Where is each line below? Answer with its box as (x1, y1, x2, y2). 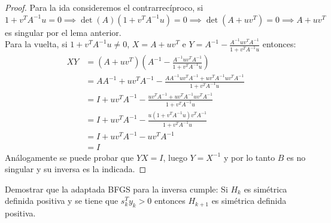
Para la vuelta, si (5, 38, 68, 50)
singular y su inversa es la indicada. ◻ (5, 163, 147, 175)
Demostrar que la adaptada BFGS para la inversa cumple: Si (5, 182, 228, 195)
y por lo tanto (223, 151, 275, 163)
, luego (163, 151, 187, 163)
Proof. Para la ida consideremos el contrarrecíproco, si (5, 1, 204, 13)
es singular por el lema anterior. (5, 26, 122, 38)
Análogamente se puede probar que (5, 151, 134, 163)
